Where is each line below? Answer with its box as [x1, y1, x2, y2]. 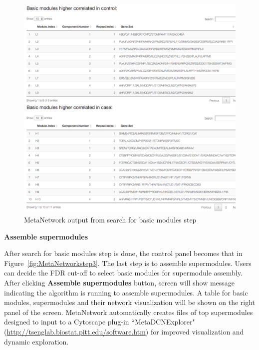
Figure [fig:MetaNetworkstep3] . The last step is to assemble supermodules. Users [4, 257, 252, 268]
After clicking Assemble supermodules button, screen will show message [4, 277, 235, 287]
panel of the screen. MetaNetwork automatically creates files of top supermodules [4, 306, 253, 317]
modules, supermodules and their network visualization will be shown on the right [4, 297, 256, 307]
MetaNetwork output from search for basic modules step [24, 214, 197, 224]
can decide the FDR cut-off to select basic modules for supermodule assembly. [4, 267, 243, 278]
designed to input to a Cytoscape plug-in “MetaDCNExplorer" [4, 316, 195, 327]
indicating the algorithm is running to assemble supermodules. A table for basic [4, 287, 248, 297]
